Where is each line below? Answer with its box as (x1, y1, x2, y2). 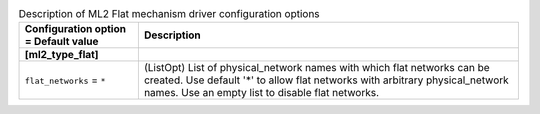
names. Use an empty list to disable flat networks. (143, 86, 380, 100)
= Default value (24, 35, 99, 49)
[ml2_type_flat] (24, 48, 99, 62)
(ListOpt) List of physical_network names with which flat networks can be (143, 61, 490, 75)
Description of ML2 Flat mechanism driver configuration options (18, 7, 320, 21)
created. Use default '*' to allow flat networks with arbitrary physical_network (143, 73, 509, 87)
